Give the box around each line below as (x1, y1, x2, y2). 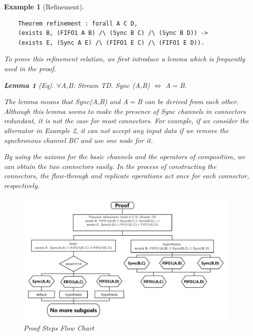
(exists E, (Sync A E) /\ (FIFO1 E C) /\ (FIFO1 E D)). (18, 39, 205, 46)
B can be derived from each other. (137, 96, 239, 107)
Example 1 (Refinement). (4, 1, 84, 11)
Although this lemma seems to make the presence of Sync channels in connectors (4, 106, 246, 116)
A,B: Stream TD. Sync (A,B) (61, 80, 150, 90)
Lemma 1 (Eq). (4, 80, 54, 90)
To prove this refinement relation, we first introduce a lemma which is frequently (4, 54, 245, 64)
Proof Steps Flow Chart (24, 323, 94, 333)
